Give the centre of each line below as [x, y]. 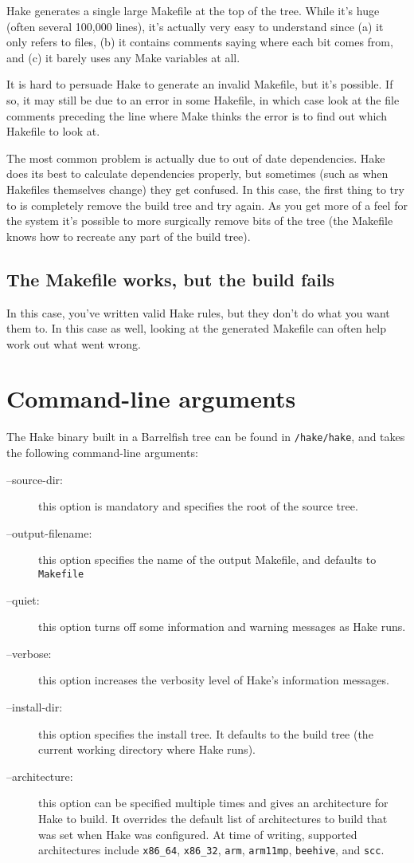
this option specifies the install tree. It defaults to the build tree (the [206, 733]
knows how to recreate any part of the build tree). [129, 236]
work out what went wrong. [74, 343]
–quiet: [23, 599]
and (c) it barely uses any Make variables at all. [123, 57]
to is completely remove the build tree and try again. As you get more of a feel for [207, 205]
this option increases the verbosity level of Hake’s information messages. [214, 680]
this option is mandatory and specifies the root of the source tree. [198, 506]
